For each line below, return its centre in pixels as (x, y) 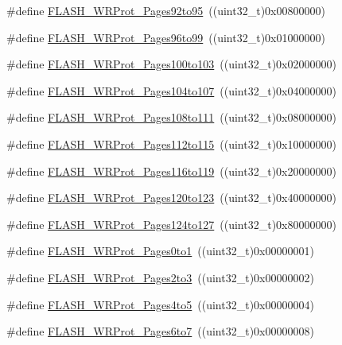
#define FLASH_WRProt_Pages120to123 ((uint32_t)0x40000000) (171, 198)
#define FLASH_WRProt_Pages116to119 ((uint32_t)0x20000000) (171, 171)
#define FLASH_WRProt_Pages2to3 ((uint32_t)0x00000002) (160, 277)
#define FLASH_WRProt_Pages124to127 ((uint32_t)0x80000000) (171, 224)
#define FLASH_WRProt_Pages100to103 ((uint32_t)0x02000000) (171, 64)
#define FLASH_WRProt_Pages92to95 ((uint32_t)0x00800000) (166, 10)
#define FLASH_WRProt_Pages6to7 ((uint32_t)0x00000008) (160, 331)
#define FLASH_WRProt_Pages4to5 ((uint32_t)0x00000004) (160, 304)
